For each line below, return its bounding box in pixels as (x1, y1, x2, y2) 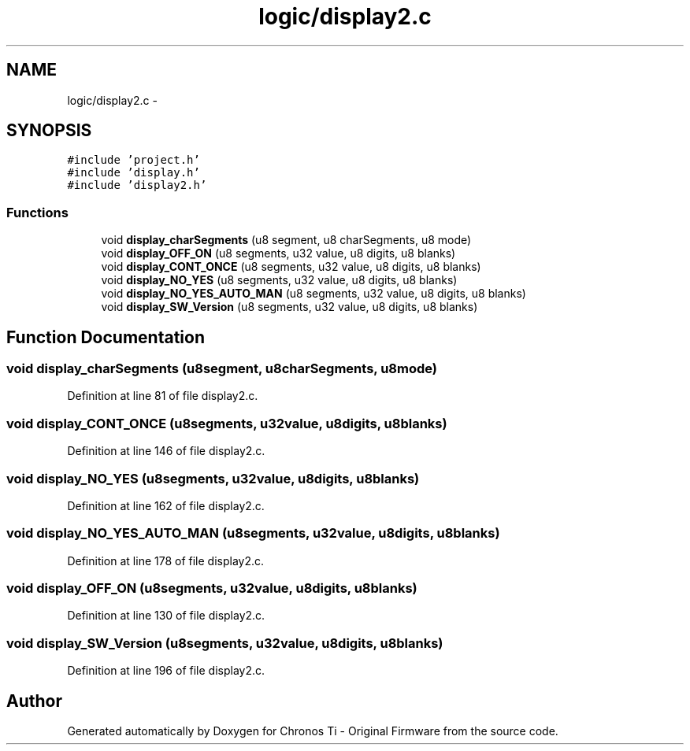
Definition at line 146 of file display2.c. (67, 444, 265, 458)
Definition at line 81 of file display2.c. (67, 389, 258, 403)
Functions (6, 204, 69, 220)
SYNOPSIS (6, 120, 92, 141)
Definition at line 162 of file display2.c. (67, 498, 265, 512)
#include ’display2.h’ (67, 179, 207, 192)
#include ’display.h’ (67, 166, 200, 179)
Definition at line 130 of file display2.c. (67, 609, 265, 623)
